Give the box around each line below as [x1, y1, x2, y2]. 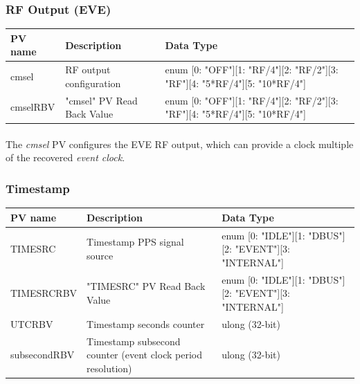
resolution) [87, 360, 132, 375]
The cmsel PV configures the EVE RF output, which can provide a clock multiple [6, 136, 354, 151]
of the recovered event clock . [6, 150, 125, 165]
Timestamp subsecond [87, 333, 181, 348]
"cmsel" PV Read [65, 93, 138, 107]
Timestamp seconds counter [87, 316, 205, 331]
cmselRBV [10, 100, 55, 114]
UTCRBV [10, 316, 53, 331]
